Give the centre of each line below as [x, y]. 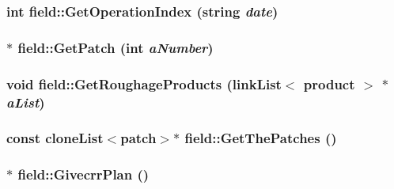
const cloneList [55, 138]
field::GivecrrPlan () [83, 174]
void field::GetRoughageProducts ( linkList [144, 83]
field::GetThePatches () [261, 138]
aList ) [26, 102]
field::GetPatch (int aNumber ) [116, 47]
